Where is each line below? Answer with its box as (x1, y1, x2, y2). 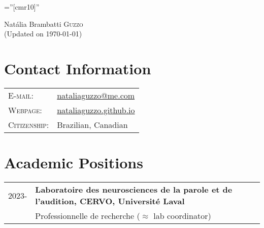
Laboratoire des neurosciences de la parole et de (35, 184, 233, 196)
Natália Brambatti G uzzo (4, 18, 83, 29)
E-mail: (8, 89, 34, 101)
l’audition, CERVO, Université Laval (35, 195, 185, 207)
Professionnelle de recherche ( (35, 210, 140, 222)
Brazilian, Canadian (57, 118, 128, 130)
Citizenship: (8, 118, 49, 130)
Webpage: (8, 104, 42, 116)
